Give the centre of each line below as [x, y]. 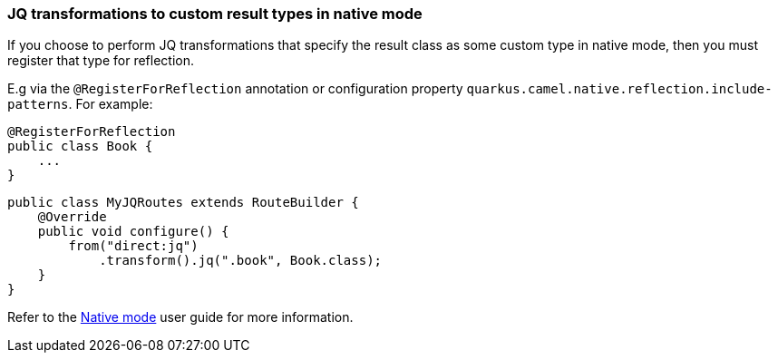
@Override [72, 217]
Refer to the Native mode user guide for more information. [180, 317]
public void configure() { [133, 232]
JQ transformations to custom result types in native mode [215, 14]
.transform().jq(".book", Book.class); [241, 261]
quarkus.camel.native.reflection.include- [619, 89]
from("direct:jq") [133, 246]
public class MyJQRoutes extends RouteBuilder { [183, 203]
